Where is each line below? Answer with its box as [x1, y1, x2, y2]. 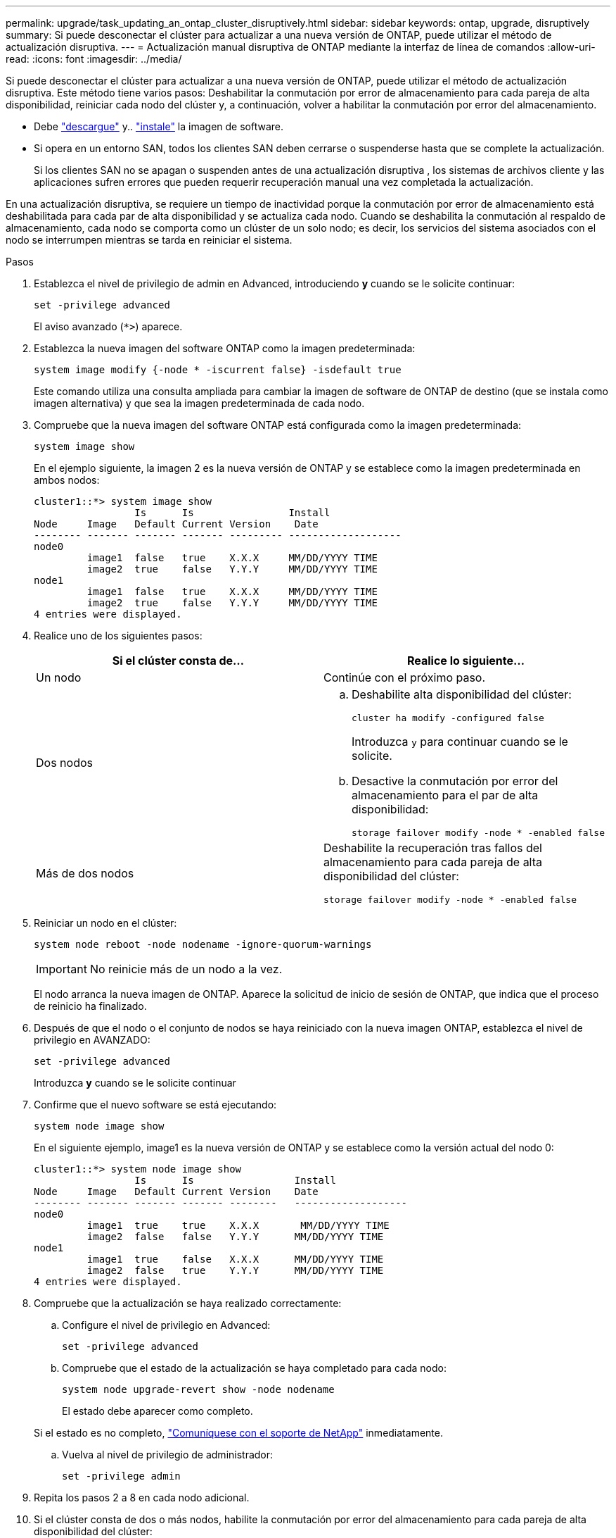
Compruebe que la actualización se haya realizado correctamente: [34, 1297, 342, 1309]
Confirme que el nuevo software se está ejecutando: [34, 1099, 277, 1111]
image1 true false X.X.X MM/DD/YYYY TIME [86, 1253, 384, 1265]
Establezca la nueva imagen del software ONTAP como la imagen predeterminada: [34, 342, 416, 354]
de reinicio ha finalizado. [34, 1000, 147, 1012]
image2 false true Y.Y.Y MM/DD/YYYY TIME [86, 1265, 384, 1276]
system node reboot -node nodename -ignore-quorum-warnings [34, 939, 372, 950]
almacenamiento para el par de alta [352, 788, 539, 802]
